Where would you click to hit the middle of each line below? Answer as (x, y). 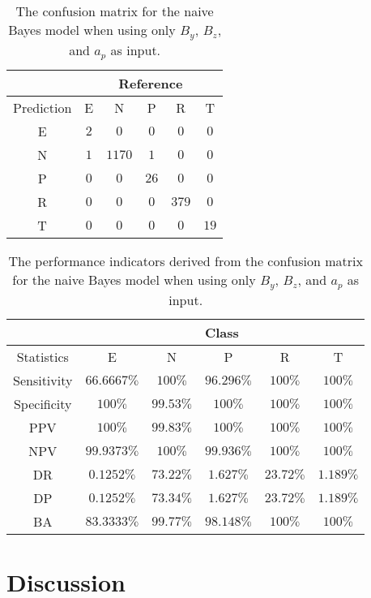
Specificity (43, 403)
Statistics (43, 356)
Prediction (43, 107)
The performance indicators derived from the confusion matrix (185, 260)
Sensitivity (43, 380)
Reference (151, 83)
